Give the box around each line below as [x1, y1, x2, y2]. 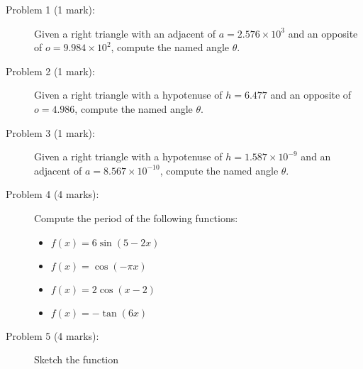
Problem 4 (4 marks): [6, 187, 99, 202]
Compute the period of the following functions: [34, 210, 238, 225]
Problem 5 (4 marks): [6, 328, 99, 343]
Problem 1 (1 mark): [6, 2, 95, 16]
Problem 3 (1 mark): [6, 125, 95, 140]
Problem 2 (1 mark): [6, 63, 95, 78]
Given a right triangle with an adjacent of [34, 26, 216, 40]
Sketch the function [34, 352, 119, 367]
